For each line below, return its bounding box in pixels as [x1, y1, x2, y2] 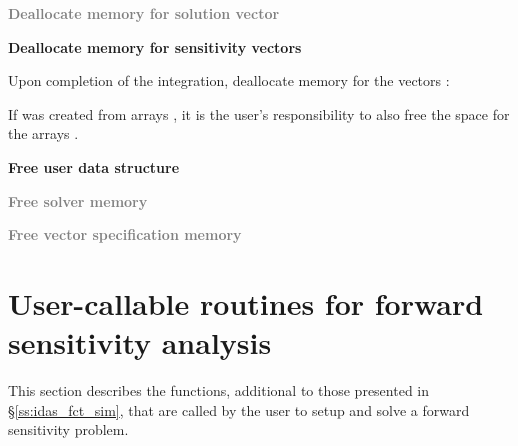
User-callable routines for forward [8, 282, 484, 323]
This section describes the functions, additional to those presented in [8, 380, 430, 401]
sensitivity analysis [8, 322, 272, 363]
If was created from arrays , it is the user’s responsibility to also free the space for [8, 103, 510, 124]
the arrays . [8, 123, 79, 144]
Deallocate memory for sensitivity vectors [8, 36, 302, 57]
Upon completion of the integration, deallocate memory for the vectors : [8, 70, 450, 91]
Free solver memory [8, 190, 148, 211]
